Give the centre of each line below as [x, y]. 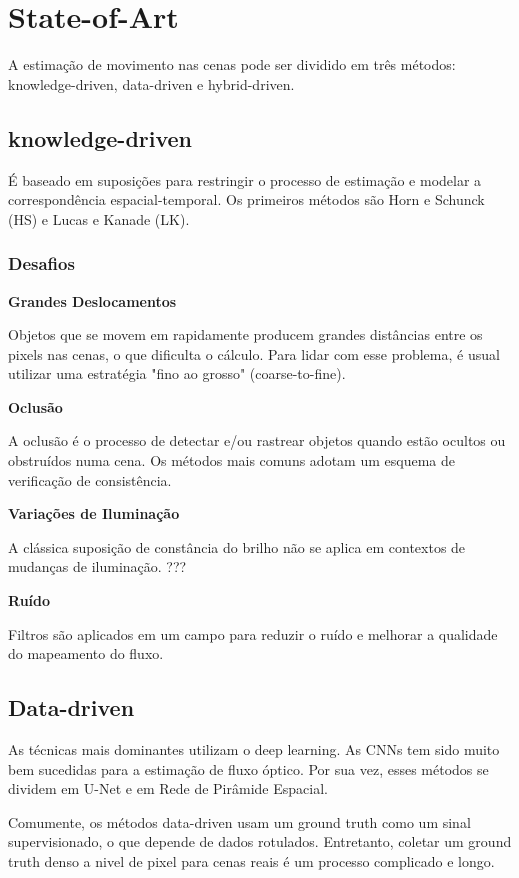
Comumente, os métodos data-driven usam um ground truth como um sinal [239, 821]
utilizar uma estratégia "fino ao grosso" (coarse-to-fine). [177, 373]
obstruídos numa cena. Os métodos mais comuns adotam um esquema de [231, 460]
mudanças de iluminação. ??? [97, 566]
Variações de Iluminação [94, 513]
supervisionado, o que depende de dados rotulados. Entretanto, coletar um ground [260, 841]
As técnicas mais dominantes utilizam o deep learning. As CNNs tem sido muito [254, 749]
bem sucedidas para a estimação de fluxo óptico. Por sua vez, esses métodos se [248, 768]
